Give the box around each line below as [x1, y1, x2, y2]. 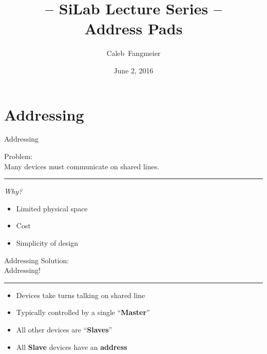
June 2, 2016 [113, 65, 154, 75]
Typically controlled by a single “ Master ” [16, 307, 150, 318]
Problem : [4, 151, 33, 162]
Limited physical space [16, 203, 88, 213]
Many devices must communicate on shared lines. [4, 161, 160, 171]
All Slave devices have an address [16, 341, 127, 352]
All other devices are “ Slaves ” [16, 324, 112, 335]
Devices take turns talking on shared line [16, 289, 145, 300]
